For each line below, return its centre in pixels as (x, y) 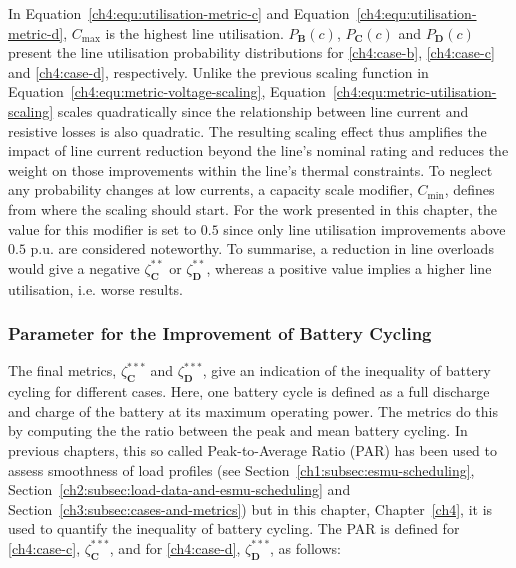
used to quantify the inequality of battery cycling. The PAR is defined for (234, 528)
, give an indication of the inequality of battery (346, 370)
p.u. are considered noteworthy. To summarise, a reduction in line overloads (262, 248)
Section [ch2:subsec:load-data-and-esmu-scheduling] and (179, 489)
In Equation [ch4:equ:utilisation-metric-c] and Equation (179, 13)
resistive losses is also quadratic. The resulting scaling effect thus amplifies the (247, 130)
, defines (469, 189)
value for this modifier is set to (102, 228)
